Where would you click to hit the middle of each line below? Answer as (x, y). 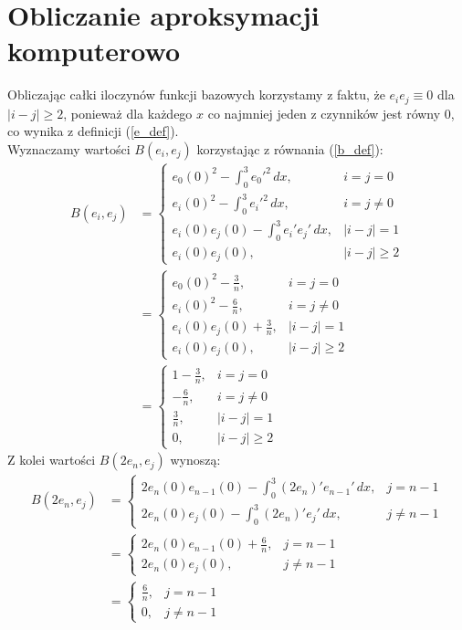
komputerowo (94, 51)
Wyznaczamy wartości (69, 148)
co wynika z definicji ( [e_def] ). (93, 131)
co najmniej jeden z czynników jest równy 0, (331, 113)
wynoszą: (195, 460)
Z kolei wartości (52, 460)
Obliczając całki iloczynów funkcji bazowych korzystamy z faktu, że (196, 94)
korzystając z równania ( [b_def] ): (290, 148)
